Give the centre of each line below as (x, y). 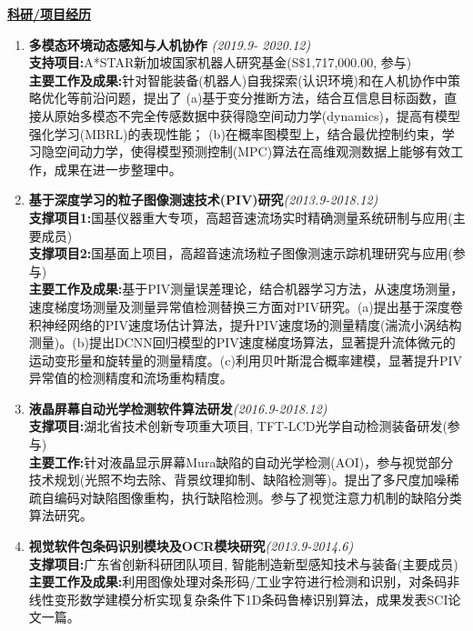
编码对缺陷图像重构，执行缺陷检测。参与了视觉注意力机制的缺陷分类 (258, 497)
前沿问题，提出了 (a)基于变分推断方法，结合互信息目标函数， (262, 98)
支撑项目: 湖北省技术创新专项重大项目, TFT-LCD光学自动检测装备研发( (238, 426)
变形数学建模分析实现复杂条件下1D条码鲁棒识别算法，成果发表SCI (251, 599)
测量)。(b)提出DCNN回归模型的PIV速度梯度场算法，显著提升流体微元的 (242, 342)
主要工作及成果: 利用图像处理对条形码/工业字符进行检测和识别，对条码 (238, 581)
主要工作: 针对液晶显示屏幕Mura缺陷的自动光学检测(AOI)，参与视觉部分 (241, 461)
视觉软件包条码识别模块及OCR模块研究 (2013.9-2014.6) (191, 546)
